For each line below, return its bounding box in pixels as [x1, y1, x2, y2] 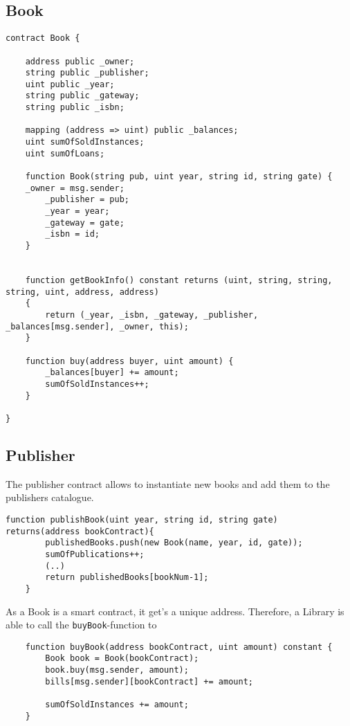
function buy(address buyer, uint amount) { [25, 356, 234, 366]
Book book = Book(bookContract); [45, 653, 199, 664]
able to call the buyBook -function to [6, 617, 157, 632]
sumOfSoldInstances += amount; [45, 700, 189, 710]
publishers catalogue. [6, 490, 94, 505]
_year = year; [45, 206, 110, 217]
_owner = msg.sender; [25, 183, 125, 193]
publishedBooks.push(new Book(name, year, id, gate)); [45, 538, 303, 548]
